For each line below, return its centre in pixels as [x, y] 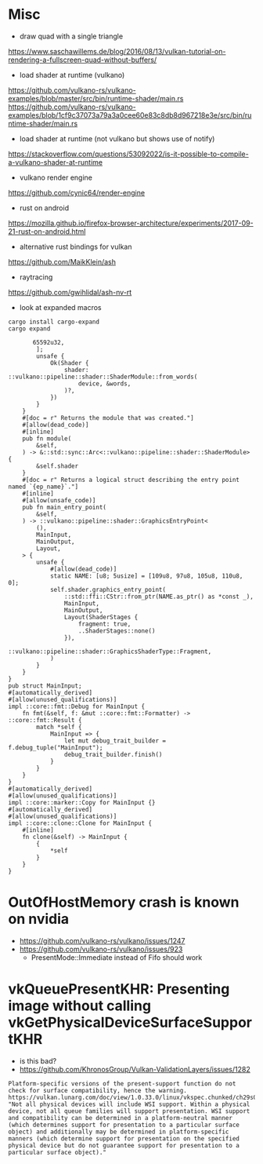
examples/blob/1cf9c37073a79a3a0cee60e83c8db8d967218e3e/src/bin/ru [130, 115]
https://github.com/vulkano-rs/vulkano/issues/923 [101, 949]
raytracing [36, 277]
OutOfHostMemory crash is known [124, 902]
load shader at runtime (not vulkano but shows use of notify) [117, 138]
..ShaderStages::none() [117, 631]
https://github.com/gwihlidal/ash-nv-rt [70, 292]
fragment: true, [104, 624]
